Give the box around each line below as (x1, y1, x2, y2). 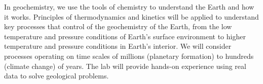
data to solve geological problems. (4, 70, 109, 81)
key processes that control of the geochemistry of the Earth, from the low (4, 21, 232, 32)
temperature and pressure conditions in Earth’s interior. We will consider (4, 41, 232, 51)
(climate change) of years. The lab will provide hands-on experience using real (4, 60, 246, 71)
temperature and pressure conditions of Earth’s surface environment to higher (4, 31, 246, 41)
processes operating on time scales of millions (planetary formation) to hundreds (4, 50, 254, 61)
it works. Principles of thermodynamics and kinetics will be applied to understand (4, 11, 259, 22)
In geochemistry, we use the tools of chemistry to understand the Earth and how (4, 2, 254, 12)
